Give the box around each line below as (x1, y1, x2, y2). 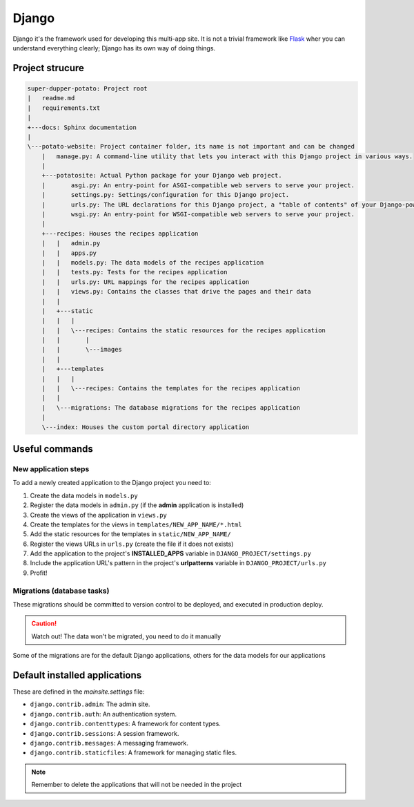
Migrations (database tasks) (12, 586, 110, 596)
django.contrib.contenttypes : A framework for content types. (30, 719, 221, 728)
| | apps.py (41, 249, 97, 257)
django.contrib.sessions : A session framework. (30, 729, 179, 737)
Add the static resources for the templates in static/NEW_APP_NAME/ (30, 530, 231, 538)
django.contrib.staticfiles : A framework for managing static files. (30, 748, 237, 757)
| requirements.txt (27, 104, 101, 112)
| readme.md (27, 94, 75, 102)
